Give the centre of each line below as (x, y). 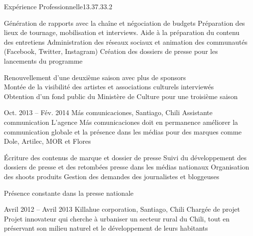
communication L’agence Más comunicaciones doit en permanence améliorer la (121, 122)
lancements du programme (43, 60)
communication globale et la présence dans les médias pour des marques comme (123, 131)
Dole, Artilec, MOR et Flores (47, 141)
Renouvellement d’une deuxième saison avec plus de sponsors (95, 77)
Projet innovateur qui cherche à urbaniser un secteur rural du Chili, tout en (117, 218)
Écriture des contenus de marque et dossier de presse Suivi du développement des (125, 157)
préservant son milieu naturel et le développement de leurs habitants (106, 228)
